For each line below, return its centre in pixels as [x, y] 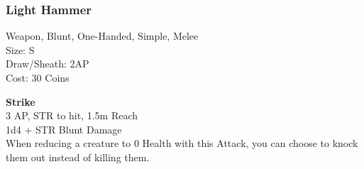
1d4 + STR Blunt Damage [64, 129]
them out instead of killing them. [78, 157]
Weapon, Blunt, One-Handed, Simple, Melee [102, 36]
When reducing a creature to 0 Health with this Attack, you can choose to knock [182, 143]
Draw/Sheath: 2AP [48, 64]
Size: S [20, 49]
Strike [21, 101]
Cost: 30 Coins [38, 77]
